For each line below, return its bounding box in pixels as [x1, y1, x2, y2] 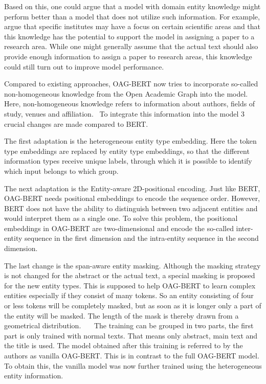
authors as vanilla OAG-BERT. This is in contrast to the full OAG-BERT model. [4, 350, 259, 360]
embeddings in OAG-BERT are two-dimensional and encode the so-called [4, 222, 234, 233]
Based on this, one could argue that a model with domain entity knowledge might [4, 1, 261, 11]
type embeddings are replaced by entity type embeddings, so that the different [4, 145, 250, 156]
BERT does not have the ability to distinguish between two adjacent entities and [4, 202, 258, 213]
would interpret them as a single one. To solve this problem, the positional [4, 213, 238, 223]
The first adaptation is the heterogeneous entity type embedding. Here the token [4, 135, 257, 146]
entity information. [4, 370, 63, 381]
